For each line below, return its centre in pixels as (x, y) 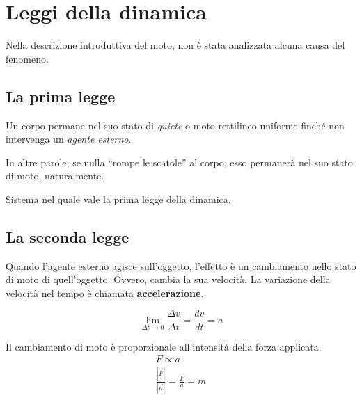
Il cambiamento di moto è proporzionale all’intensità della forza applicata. (164, 346)
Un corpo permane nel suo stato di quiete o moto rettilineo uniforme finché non (175, 125)
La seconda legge (68, 236)
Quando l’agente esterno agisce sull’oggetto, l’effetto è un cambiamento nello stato (181, 265)
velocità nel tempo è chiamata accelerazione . (105, 293)
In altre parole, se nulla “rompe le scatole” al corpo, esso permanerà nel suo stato (179, 162)
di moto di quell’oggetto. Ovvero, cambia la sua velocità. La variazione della (168, 279)
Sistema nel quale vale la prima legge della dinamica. (118, 199)
